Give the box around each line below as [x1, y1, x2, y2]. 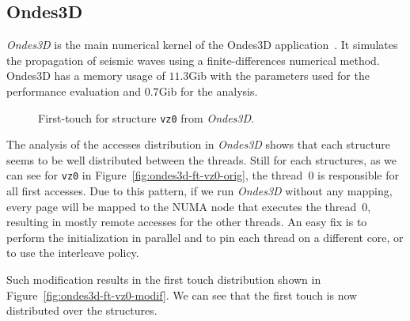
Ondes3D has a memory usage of [6, 67, 165, 84]
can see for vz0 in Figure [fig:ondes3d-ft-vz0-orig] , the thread [6, 167, 303, 183]
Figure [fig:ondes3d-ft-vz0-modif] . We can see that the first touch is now [6, 286, 358, 303]
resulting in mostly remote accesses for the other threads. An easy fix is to [6, 213, 367, 230]
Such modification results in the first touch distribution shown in [6, 271, 321, 288]
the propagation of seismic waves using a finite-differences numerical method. [6, 51, 380, 68]
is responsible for [317, 167, 400, 183]
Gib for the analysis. [158, 82, 258, 99]
